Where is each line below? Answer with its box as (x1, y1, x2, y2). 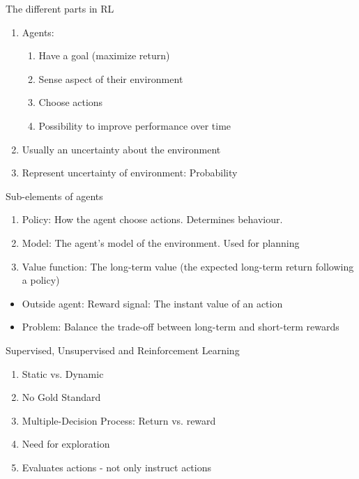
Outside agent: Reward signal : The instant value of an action (22, 296, 283, 310)
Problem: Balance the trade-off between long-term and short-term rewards (22, 319, 339, 334)
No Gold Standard (22, 390, 101, 404)
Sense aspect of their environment (38, 71, 183, 86)
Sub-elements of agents (6, 188, 103, 203)
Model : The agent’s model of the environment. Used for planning (22, 235, 300, 250)
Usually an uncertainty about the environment (22, 142, 221, 156)
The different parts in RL (6, 1, 114, 15)
